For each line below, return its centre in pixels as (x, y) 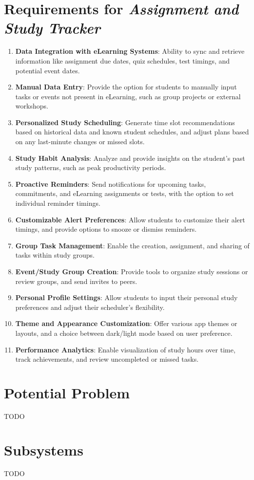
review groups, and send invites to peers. (76, 281)
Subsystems (44, 449)
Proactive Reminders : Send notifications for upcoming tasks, (111, 184)
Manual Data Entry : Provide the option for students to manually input (126, 87)
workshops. (32, 106)
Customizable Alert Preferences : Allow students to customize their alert (130, 219)
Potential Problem (67, 392)
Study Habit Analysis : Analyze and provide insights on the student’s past (130, 158)
